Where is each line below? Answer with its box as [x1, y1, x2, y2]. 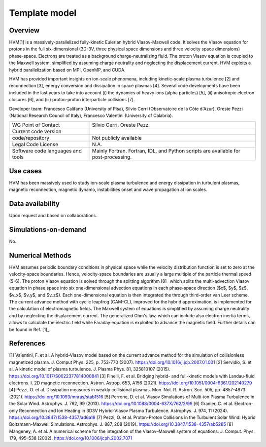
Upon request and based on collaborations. [9, 213, 97, 219]
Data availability [9, 200, 60, 208]
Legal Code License [12, 141, 59, 148]
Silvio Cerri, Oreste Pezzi [92, 121, 150, 128]
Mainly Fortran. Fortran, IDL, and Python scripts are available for [92, 148, 241, 154]
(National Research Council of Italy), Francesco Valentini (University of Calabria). [9, 112, 173, 118]
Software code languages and [12, 148, 82, 154]
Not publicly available [92, 135, 142, 142]
